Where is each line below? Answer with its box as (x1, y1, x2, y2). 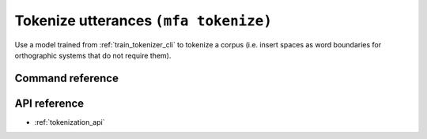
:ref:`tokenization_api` (34, 117, 105, 126)
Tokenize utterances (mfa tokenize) (14, 12, 273, 29)
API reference (14, 96, 85, 110)
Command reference (14, 71, 119, 85)
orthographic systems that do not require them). (14, 51, 172, 60)
